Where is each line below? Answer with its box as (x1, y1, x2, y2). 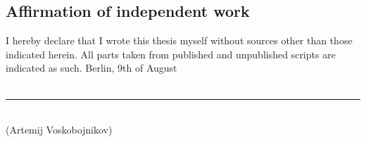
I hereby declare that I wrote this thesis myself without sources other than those (6, 33, 353, 48)
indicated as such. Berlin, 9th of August (6, 60, 177, 75)
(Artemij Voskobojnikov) (6, 122, 113, 137)
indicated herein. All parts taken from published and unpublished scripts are (6, 46, 336, 61)
